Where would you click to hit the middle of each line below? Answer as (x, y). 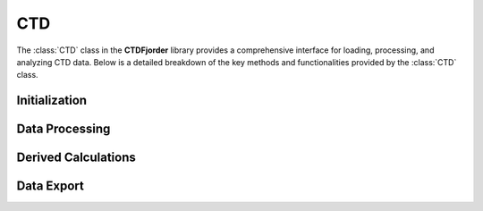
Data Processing (64, 129)
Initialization (52, 101)
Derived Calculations (76, 158)
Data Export (51, 186)
